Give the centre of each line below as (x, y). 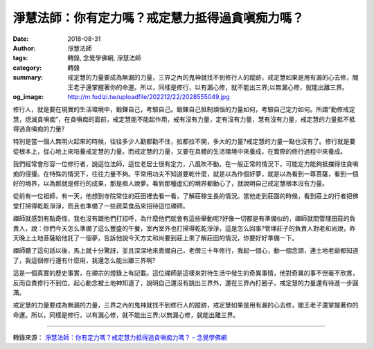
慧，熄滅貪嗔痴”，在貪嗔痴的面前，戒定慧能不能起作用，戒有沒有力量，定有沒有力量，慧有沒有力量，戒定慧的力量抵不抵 (184, 119)
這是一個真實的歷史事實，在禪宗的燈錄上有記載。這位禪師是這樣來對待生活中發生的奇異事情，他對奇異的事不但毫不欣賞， (186, 273)
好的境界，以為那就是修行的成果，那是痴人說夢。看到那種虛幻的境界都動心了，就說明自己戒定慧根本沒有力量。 (170, 184)
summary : (28, 78)
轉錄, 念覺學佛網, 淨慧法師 (104, 58)
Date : (21, 39)
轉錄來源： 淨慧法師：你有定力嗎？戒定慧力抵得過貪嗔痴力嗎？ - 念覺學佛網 (120, 338)
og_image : (28, 96)
